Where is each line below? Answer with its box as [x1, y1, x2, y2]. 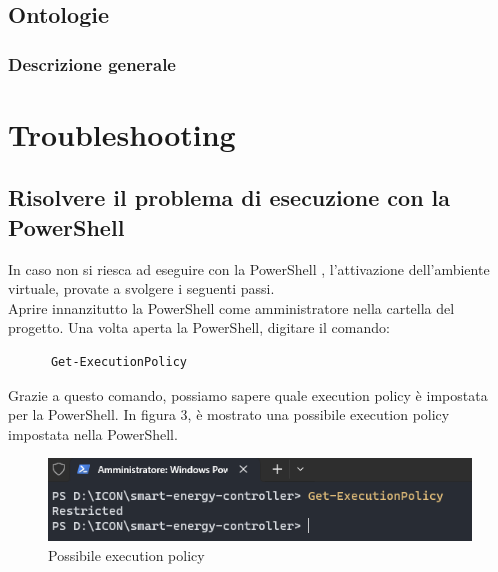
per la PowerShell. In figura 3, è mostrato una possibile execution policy [8, 404, 450, 425]
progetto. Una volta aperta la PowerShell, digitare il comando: [8, 317, 390, 338]
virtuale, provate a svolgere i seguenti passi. [8, 278, 275, 299]
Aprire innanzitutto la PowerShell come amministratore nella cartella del [8, 297, 455, 318]
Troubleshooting [8, 113, 236, 154]
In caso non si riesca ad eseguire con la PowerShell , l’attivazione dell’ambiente [8, 258, 490, 279]
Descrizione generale [8, 51, 176, 76]
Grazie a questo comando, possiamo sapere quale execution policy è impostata [8, 384, 488, 405]
